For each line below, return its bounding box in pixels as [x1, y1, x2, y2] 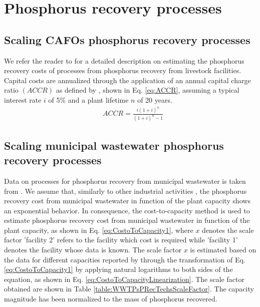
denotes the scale [202, 224, 254, 235]
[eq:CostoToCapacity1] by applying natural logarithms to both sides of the [4, 264, 233, 274]
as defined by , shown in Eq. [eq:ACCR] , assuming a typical [56, 85, 239, 95]
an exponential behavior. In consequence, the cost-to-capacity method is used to [4, 205, 250, 215]
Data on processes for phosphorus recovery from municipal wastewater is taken [4, 175, 246, 186]
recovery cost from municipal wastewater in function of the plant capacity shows [4, 195, 250, 206]
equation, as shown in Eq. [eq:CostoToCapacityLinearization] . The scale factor [4, 273, 244, 284]
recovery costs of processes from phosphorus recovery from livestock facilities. [4, 65, 241, 76]
